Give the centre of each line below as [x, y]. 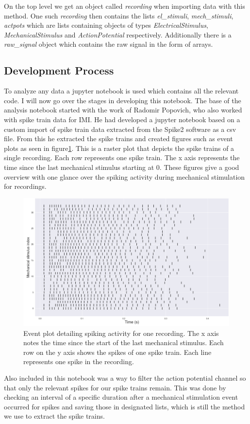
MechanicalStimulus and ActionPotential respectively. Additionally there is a [118, 34]
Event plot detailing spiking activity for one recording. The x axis [121, 333]
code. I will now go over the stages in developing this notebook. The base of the [123, 100]
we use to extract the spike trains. [54, 416]
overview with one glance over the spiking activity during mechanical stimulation [125, 176]
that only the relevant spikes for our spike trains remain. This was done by [115, 387]
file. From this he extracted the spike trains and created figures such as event [118, 138]
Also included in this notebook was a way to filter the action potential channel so [125, 378]
